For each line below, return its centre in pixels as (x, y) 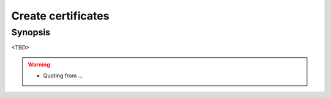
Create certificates (60, 16)
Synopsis (31, 32)
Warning (39, 65)
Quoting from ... (63, 75)
